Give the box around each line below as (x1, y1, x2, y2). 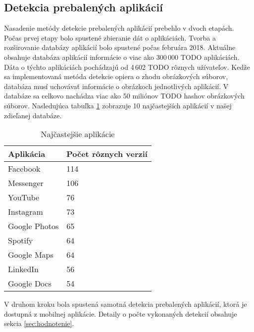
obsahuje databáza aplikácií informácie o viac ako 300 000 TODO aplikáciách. (4, 51, 240, 62)
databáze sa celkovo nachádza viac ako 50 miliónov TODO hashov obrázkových (4, 91, 245, 101)
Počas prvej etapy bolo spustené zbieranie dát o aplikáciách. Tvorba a (4, 32, 216, 43)
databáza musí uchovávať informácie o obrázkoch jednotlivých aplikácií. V (4, 81, 229, 91)
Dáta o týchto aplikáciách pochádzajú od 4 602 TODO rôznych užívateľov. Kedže (4, 61, 250, 72)
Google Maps (8, 249, 53, 261)
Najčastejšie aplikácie (41, 128, 115, 140)
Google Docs (8, 278, 51, 289)
